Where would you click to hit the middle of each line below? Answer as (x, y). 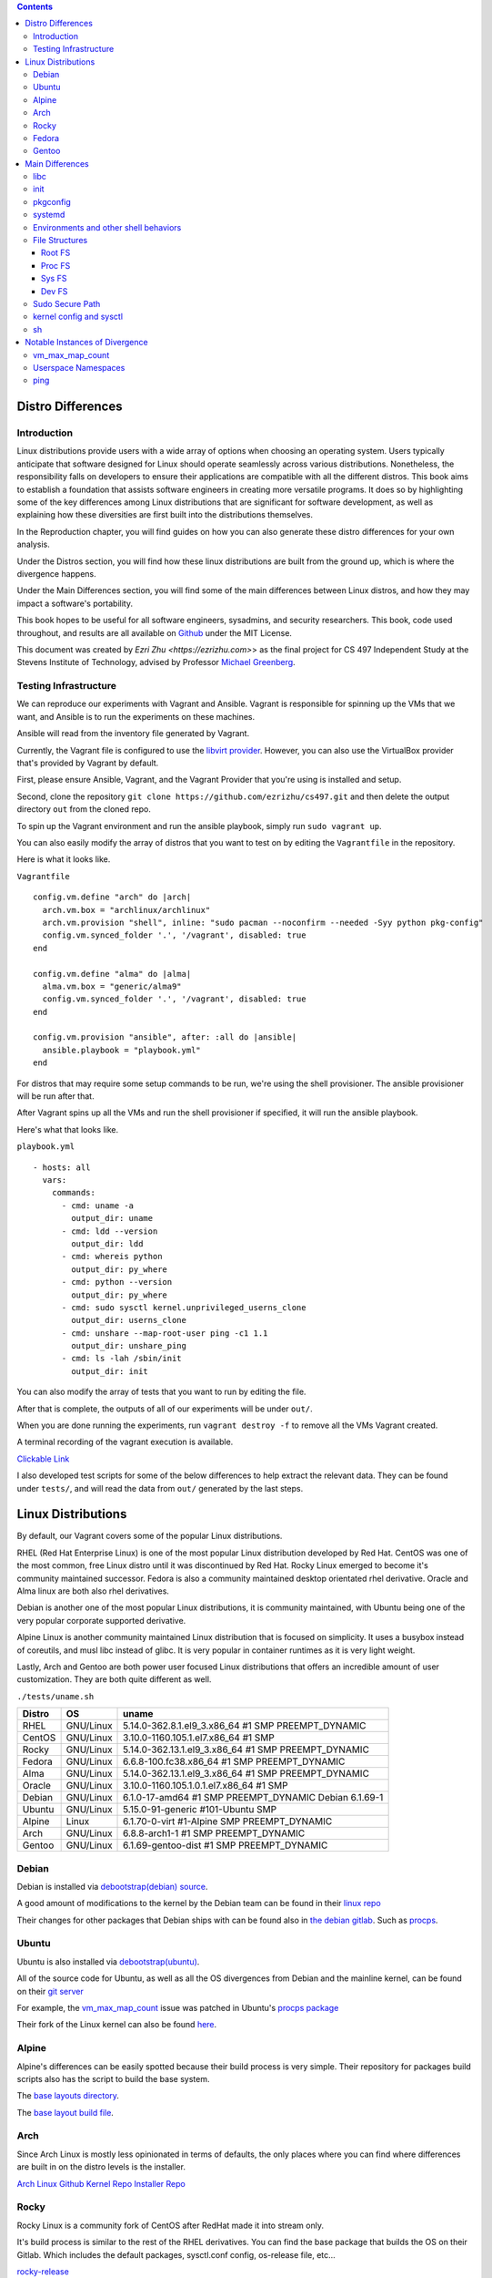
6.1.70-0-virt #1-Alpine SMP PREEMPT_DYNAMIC (228, 1821)
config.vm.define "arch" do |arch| (112, 897)
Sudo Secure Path (67, 303)
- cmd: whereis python (112, 1257)
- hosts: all (62, 1167)
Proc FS (56, 265)
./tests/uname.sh (55, 1696)
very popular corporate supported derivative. (101, 1620)
